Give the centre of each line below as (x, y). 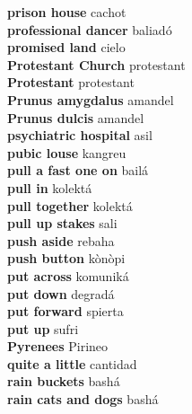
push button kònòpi (66, 258)
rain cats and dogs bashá (83, 399)
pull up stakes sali (62, 223)
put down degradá (61, 293)
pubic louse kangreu (67, 152)
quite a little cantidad (72, 363)
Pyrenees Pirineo (58, 346)
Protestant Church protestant (96, 64)
